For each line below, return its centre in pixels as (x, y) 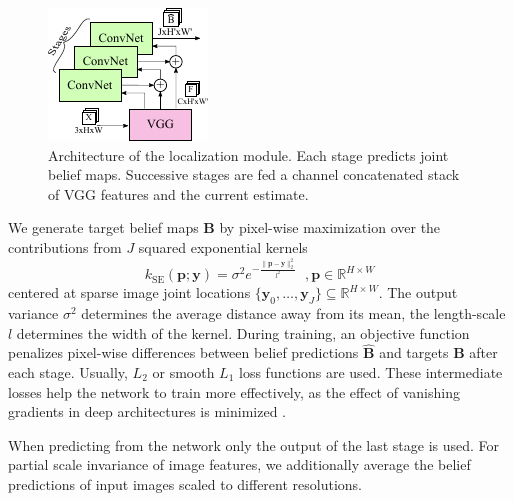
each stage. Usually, (68, 371)
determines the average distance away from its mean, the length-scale (293, 312)
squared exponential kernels (223, 246)
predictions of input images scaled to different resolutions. (185, 483)
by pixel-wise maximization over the (330, 227)
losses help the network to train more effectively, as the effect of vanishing (234, 391)
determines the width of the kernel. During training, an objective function (243, 332)
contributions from (65, 246)
